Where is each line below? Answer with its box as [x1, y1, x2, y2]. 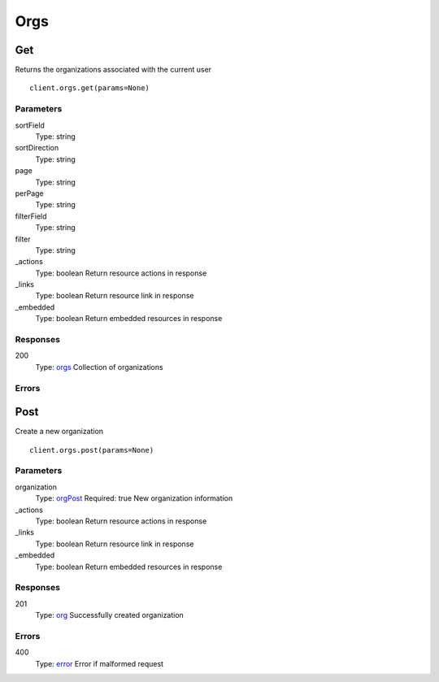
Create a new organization [15, 427, 104, 437]
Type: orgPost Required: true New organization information [35, 493, 233, 503]
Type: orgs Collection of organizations [35, 362, 163, 371]
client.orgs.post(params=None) [29, 445, 154, 454]
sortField [15, 120, 45, 130]
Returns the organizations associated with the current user [15, 65, 211, 75]
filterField [15, 211, 48, 221]
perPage [15, 188, 44, 198]
